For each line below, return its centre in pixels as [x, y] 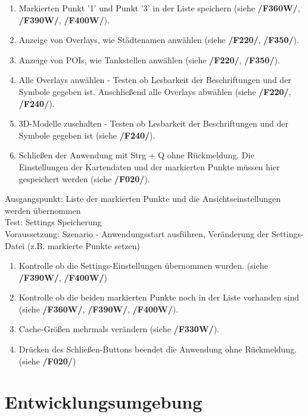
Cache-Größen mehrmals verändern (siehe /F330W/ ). [119, 329]
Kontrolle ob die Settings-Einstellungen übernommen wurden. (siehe [143, 266]
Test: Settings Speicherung [53, 222]
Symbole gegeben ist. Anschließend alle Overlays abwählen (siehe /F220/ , [155, 91]
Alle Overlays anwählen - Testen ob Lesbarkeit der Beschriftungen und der [155, 80]
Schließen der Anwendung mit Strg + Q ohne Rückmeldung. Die [136, 155]
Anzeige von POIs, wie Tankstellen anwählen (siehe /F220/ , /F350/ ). [149, 59]
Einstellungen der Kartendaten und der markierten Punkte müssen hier [149, 166]
